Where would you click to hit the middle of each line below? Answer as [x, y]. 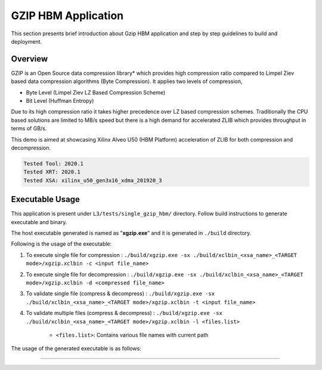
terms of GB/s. [29, 129]
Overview [30, 59]
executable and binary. [39, 222]
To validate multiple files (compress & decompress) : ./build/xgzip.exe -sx [124, 313]
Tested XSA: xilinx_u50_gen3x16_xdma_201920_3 [93, 180]
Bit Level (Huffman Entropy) [60, 101]
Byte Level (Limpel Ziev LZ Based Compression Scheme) [96, 92]
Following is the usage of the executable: [61, 244]
